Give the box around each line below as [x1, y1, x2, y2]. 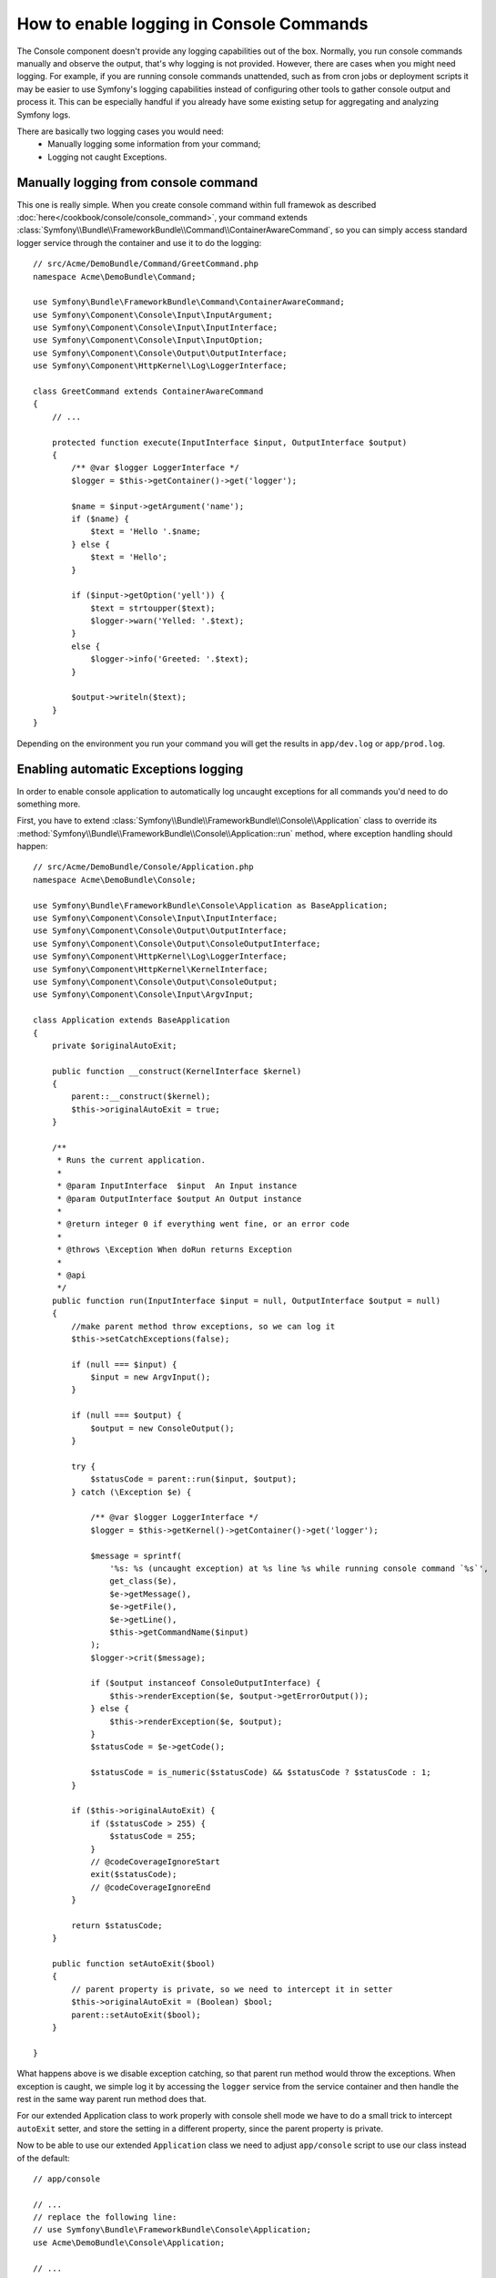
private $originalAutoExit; [51, 1040, 177, 1051]
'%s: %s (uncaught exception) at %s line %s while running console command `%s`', [109, 1563, 489, 1574]
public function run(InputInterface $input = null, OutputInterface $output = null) [51, 1295, 441, 1306]
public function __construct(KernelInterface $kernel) [51, 1066, 302, 1076]
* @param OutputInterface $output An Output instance [56, 1194, 302, 1204]
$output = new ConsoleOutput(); [90, 1422, 236, 1433]
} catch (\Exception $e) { [71, 1486, 192, 1497]
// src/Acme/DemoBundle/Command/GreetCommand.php [33, 259, 259, 269]
